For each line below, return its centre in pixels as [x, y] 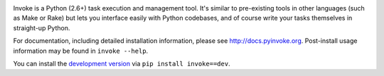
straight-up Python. [42, 27]
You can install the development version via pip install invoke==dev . [122, 63]
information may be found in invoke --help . [81, 51]
